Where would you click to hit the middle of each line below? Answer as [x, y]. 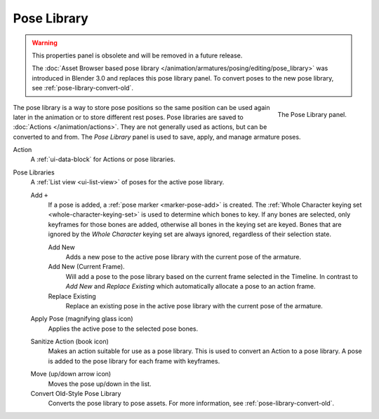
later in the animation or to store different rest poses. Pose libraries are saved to [128, 117]
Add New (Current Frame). [87, 267]
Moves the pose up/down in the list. [100, 384]
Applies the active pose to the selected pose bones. [123, 329]
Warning [45, 43]
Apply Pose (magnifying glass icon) [82, 319]
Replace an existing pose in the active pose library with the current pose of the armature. [194, 305]
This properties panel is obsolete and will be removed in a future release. [137, 55]
